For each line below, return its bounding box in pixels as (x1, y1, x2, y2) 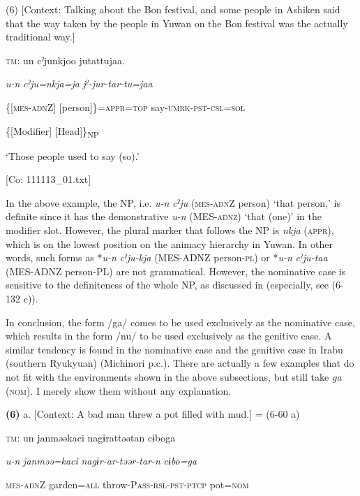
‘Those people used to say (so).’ (6, 148, 140, 163)
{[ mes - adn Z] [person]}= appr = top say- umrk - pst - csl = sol (6, 99, 246, 114)
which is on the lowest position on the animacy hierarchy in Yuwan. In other (6, 236, 333, 251)
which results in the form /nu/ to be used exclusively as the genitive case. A (6, 328, 332, 343)
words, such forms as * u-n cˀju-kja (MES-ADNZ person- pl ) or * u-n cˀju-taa (6, 250, 328, 265)
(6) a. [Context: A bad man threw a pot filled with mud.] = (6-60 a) (6, 407, 300, 421)
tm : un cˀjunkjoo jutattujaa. (6, 52, 125, 67)
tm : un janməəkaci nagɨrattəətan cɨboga (6, 430, 176, 444)
